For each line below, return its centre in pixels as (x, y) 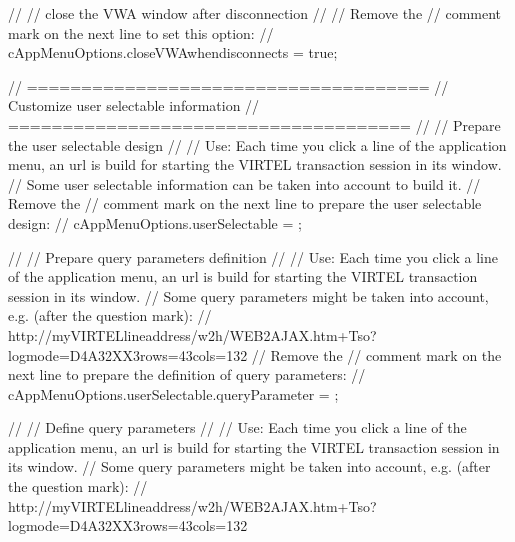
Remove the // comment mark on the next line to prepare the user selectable (245, 203)
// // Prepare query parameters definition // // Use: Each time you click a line (253, 256)
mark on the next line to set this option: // (141, 32)
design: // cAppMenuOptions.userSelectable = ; (155, 222)
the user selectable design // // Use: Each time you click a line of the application (257, 144)
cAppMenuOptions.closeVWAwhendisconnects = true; (173, 52)
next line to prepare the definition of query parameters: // (187, 374)
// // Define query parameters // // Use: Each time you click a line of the (237, 427)
